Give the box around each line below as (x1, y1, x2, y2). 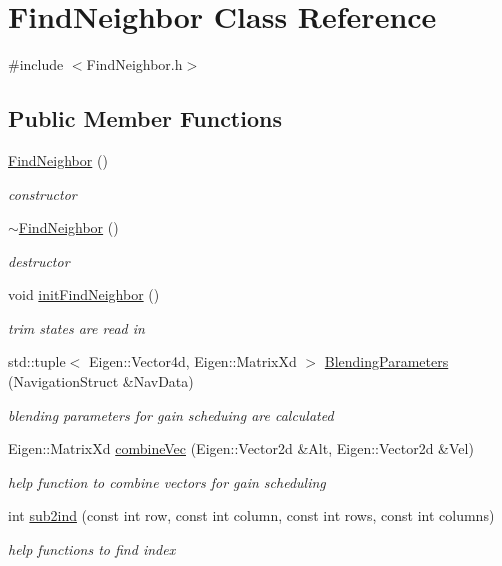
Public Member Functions (8, 103, 282, 134)
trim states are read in (8, 317, 145, 338)
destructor (8, 250, 70, 271)
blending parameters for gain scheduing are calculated (8, 404, 334, 425)
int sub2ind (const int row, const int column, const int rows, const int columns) (8, 505, 495, 526)
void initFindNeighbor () (8, 284, 160, 305)
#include (8, 54, 64, 75)
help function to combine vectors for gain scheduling (8, 471, 326, 492)
